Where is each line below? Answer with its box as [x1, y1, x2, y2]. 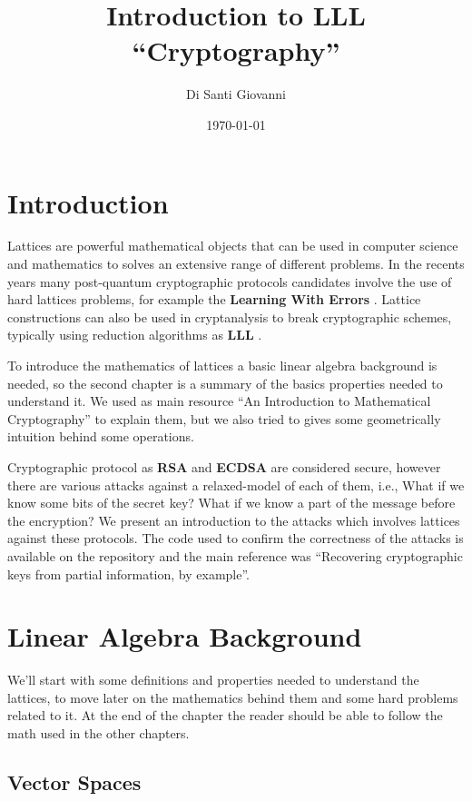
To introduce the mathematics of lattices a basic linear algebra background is [7, 356, 438, 374]
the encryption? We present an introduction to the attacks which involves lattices [7, 510, 460, 529]
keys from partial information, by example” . [7, 564, 251, 583]
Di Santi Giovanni [186, 84, 286, 104]
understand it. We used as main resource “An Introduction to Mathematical [7, 391, 431, 410]
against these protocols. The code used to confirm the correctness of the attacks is [7, 529, 464, 548]
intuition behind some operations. [7, 427, 194, 446]
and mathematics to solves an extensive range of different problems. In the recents [7, 254, 465, 273]
